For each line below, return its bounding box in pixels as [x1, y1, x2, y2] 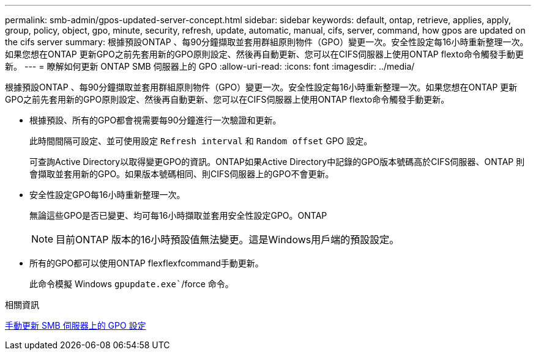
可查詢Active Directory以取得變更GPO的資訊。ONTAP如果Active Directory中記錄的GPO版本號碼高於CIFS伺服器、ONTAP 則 [29, 156, 525, 167]
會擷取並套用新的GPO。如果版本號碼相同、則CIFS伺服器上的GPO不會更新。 [29, 169, 334, 179]
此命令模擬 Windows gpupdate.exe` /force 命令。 [29, 279, 234, 289]
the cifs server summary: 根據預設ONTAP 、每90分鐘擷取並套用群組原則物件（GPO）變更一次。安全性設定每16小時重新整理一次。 [5, 37, 529, 47]
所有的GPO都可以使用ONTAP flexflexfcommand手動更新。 [29, 258, 264, 268]
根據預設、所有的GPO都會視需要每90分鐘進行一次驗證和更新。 [29, 115, 281, 125]
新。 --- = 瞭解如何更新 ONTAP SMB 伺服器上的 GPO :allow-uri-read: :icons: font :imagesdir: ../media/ [5, 61, 415, 71]
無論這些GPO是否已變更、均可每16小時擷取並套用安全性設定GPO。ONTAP [29, 210, 327, 221]
